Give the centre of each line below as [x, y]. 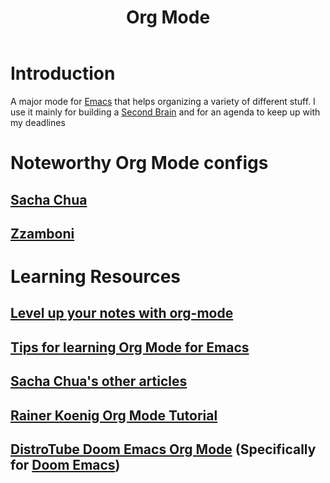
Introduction [63, 73]
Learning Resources [95, 277]
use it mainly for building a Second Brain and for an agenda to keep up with [165, 112]
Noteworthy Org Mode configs [139, 163]
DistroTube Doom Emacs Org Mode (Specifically [163, 449]
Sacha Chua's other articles [99, 381]
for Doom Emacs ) [65, 465]
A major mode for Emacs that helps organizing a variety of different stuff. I [163, 101]
